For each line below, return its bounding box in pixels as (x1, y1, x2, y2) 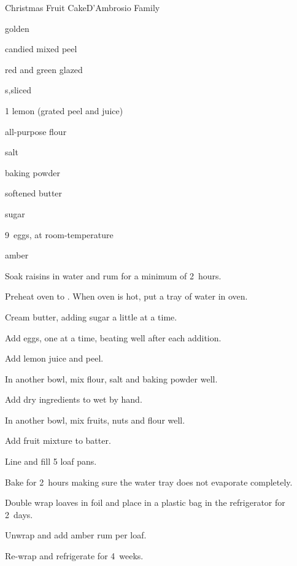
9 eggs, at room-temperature (5, 228, 114, 241)
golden (5, 21, 29, 34)
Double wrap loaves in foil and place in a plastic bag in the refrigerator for (5, 496, 285, 509)
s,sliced (5, 83, 31, 96)
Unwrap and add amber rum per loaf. (5, 529, 147, 541)
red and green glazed (5, 63, 83, 76)
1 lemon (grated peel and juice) (5, 104, 123, 117)
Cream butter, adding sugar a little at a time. (5, 310, 177, 323)
